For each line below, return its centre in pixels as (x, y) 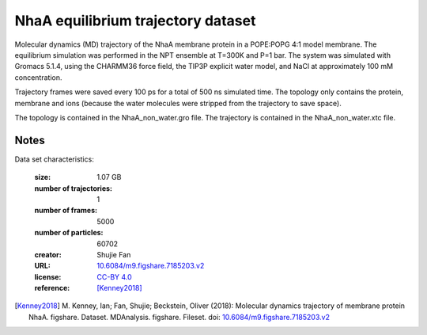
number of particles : (69, 233)
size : (43, 177)
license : (48, 276)
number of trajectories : (73, 188)
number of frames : (66, 211)
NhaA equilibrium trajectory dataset (135, 21)
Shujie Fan (114, 254)
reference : (52, 288)
